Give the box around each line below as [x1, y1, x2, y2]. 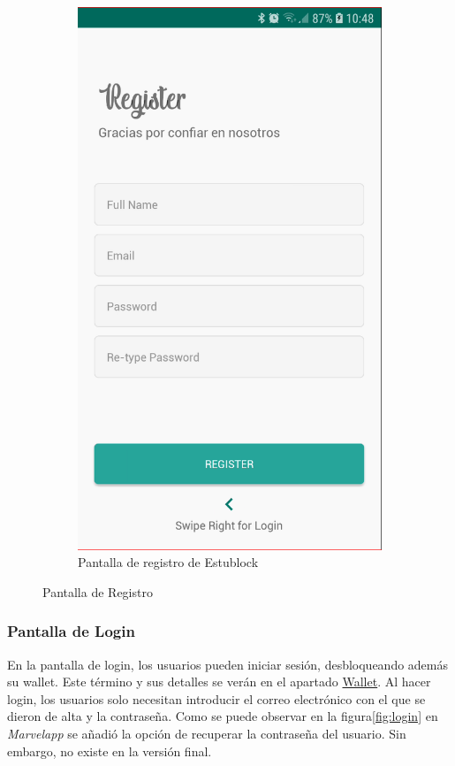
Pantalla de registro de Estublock [78, 553, 259, 571]
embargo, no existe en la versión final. [7, 741, 212, 760]
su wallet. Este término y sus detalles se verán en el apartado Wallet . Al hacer [7, 672, 431, 691]
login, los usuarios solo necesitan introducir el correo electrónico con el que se [7, 689, 426, 708]
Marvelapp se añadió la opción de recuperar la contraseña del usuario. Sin [7, 724, 406, 743]
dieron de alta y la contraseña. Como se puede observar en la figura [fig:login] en [7, 707, 438, 725]
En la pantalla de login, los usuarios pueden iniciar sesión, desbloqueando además [7, 655, 449, 673]
